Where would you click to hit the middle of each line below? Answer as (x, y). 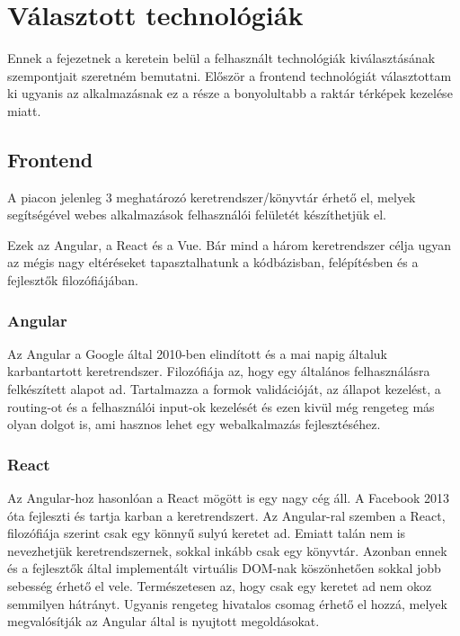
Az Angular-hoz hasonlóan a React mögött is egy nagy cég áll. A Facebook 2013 (229, 498)
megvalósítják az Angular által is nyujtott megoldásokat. (164, 621)
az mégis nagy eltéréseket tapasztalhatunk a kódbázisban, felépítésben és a (213, 262)
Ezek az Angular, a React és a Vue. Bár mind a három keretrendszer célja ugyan (230, 244)
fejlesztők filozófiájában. (73, 280)
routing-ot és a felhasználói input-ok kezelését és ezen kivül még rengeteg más (221, 406)
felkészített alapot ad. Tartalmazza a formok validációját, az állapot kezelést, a (224, 389)
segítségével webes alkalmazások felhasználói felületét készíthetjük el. (197, 215)
